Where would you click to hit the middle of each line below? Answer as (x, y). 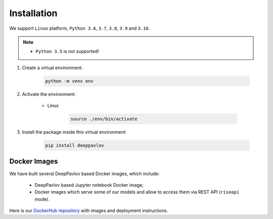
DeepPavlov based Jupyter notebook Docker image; (89, 185)
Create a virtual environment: (52, 68)
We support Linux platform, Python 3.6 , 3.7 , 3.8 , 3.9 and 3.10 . (80, 28)
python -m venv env (69, 81)
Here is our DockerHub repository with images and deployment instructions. (89, 211)
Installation (33, 13)
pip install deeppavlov (75, 146)
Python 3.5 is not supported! (67, 51)
